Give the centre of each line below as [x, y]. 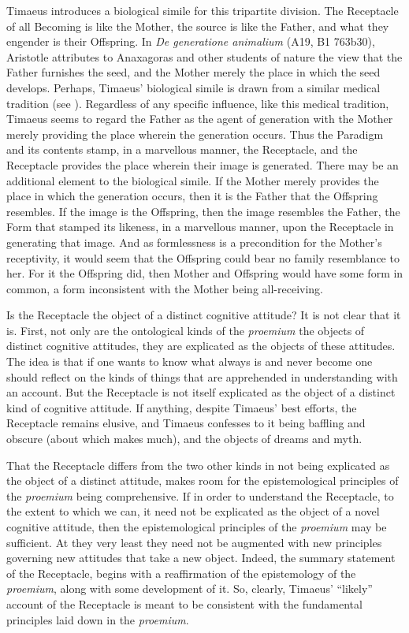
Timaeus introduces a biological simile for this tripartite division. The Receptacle [203, 10]
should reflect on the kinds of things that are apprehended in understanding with [202, 376]
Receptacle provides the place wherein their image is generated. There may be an [203, 164]
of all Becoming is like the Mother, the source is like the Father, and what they [198, 26]
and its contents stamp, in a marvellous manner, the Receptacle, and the [182, 149]
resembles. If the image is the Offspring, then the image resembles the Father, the [203, 211]
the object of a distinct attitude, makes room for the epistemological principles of [203, 480]
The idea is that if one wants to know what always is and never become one [190, 361]
